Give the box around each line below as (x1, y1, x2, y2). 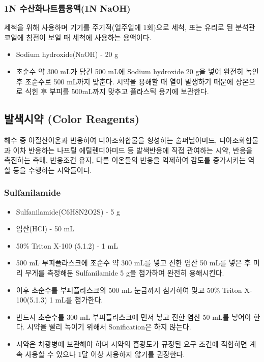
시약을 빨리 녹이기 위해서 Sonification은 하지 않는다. (27, 321, 191, 332)
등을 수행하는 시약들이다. (13, 164, 92, 175)
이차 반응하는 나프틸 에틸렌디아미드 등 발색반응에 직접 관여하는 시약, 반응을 (13, 144, 253, 155)
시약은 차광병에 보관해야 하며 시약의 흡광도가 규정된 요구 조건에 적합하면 (16, 338, 247, 349)
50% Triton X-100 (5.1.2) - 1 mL (16, 240, 118, 251)
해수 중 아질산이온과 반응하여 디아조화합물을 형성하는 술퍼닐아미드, (4, 134, 217, 145)
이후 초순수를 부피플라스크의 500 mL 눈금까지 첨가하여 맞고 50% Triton (16, 284, 242, 295)
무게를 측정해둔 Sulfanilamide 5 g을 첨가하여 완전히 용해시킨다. (25, 267, 224, 278)
